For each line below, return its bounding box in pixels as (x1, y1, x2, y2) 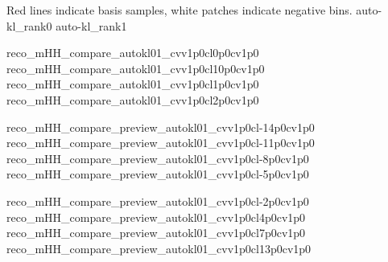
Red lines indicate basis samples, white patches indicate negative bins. (6, 2, 353, 18)
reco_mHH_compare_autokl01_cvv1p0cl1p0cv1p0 (6, 76, 259, 92)
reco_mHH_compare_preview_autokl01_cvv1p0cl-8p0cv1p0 (6, 149, 309, 166)
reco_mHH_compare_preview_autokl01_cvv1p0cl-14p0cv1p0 (6, 118, 315, 135)
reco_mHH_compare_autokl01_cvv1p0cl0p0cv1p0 (6, 44, 259, 61)
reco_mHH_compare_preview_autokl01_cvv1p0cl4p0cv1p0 (6, 208, 306, 225)
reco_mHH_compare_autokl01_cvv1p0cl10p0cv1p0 (6, 59, 265, 76)
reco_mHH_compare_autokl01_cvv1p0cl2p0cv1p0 (6, 91, 259, 108)
